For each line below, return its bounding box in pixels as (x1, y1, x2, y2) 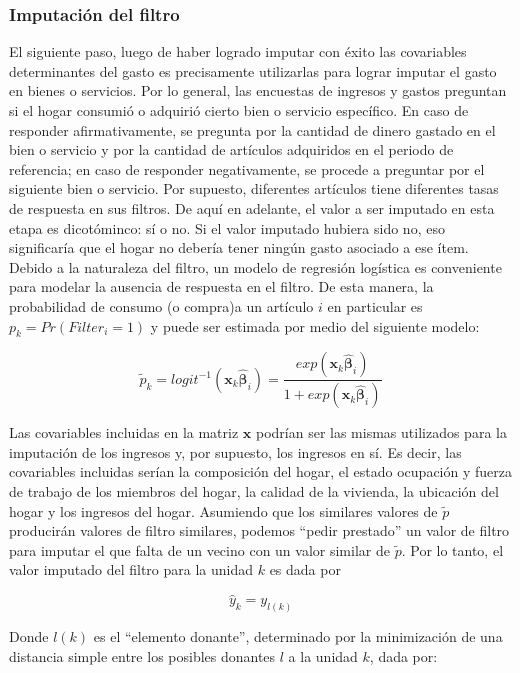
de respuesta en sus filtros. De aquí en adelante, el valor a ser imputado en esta (9, 197, 495, 218)
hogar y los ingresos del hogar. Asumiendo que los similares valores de (9, 500, 438, 521)
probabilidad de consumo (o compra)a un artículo (9, 295, 314, 316)
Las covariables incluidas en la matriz (9, 422, 239, 443)
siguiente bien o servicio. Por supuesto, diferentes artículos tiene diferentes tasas (9, 178, 499, 199)
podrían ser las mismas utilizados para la (255, 422, 507, 443)
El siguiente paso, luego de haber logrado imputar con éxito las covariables (9, 41, 467, 62)
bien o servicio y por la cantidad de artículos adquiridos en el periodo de (9, 139, 454, 160)
